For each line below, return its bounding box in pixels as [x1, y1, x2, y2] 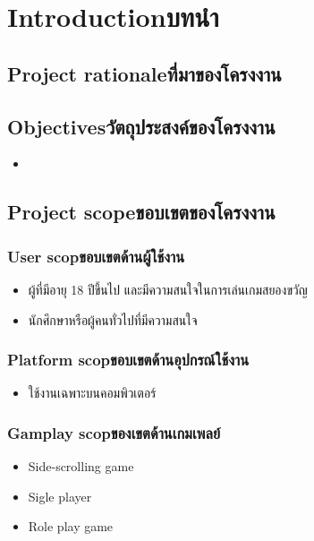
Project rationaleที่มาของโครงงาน [7, 59, 282, 87]
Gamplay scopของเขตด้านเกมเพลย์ [7, 421, 220, 443]
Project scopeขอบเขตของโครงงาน [7, 198, 276, 226]
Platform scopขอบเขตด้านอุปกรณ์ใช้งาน [7, 348, 250, 371]
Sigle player [28, 486, 92, 505]
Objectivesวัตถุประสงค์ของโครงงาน [7, 112, 276, 140]
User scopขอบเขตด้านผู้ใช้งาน [7, 245, 185, 267]
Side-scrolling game [28, 457, 134, 476]
